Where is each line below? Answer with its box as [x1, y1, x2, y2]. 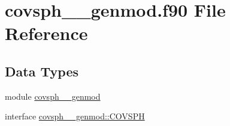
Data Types [5, 62, 78, 80]
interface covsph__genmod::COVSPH [5, 110, 145, 122]
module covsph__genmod [5, 90, 101, 102]
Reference [5, 21, 88, 45]
